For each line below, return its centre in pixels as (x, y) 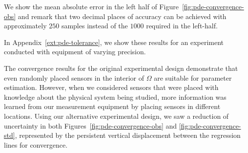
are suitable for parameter (193, 77)
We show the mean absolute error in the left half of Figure (91, 6)
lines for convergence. (36, 144)
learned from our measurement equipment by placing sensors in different (112, 106)
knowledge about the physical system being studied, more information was (115, 97)
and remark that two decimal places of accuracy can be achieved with (122, 16)
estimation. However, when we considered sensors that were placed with (111, 87)
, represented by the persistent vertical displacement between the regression (128, 135)
